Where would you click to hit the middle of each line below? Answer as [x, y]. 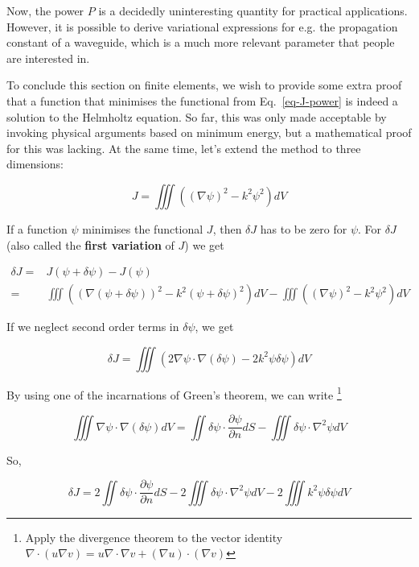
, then [227, 228]
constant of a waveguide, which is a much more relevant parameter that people [201, 42]
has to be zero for [304, 228]
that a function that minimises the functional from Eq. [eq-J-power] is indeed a [202, 100]
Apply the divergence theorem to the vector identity [154, 537]
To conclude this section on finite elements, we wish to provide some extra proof [204, 85]
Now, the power [45, 10]
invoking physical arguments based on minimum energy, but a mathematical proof [209, 132]
